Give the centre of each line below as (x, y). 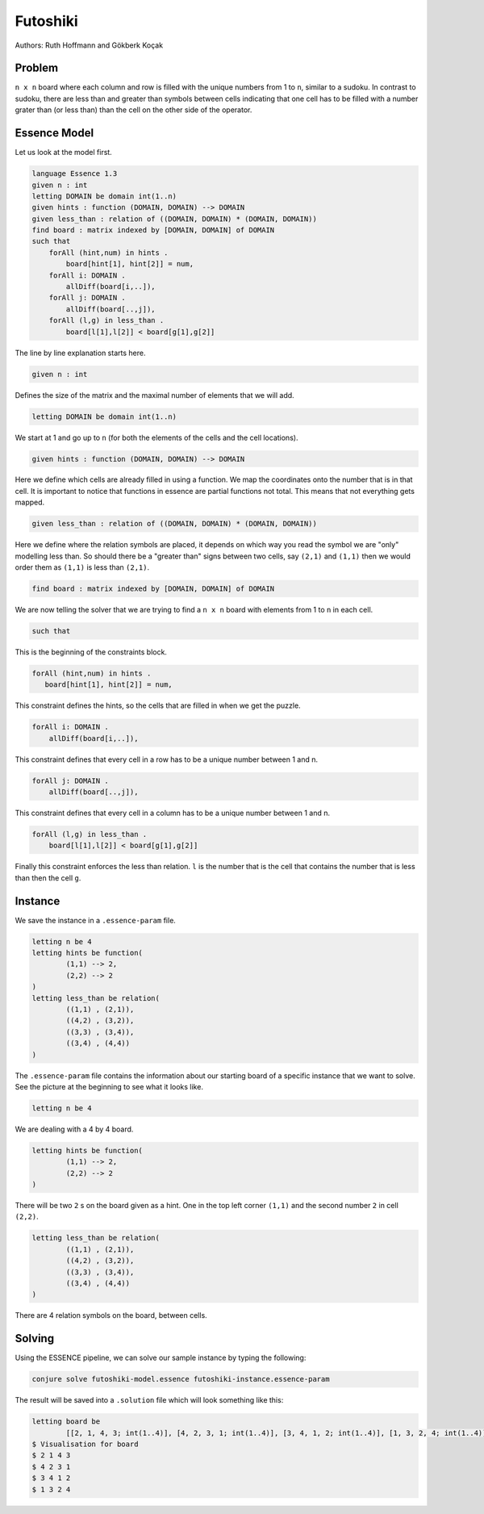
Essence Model (54, 133)
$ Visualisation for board (85, 1444)
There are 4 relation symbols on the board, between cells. (111, 1315)
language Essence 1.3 (75, 174)
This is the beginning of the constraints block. (91, 652)
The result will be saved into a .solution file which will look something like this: (149, 1400)
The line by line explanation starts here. (80, 353)
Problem (37, 68)
